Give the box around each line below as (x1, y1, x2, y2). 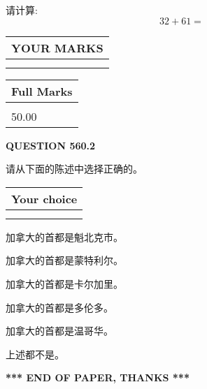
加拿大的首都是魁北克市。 (6, 229, 123, 244)
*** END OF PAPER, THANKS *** (6, 370, 190, 385)
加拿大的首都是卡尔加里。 (6, 276, 123, 291)
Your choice (11, 190, 78, 207)
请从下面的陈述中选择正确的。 (6, 161, 143, 176)
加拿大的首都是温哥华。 (6, 323, 113, 338)
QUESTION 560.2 (6, 138, 96, 152)
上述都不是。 (6, 346, 64, 361)
